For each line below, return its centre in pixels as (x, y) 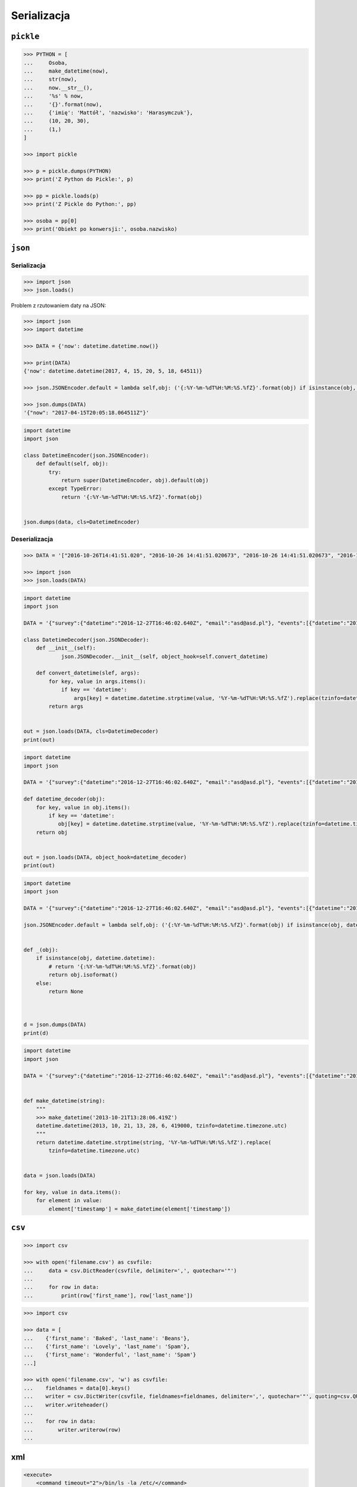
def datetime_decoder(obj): (64, 799)
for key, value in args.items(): (97, 681)
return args (66, 707)
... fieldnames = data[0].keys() (77, 1388)
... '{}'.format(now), (63, 104)
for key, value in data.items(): (72, 1192)
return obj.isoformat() (83, 975)
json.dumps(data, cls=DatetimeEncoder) (82, 522)
